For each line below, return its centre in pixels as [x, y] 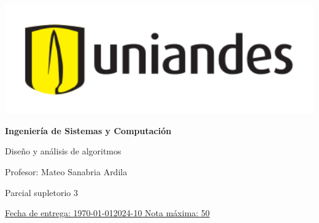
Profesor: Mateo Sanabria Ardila [66, 171]
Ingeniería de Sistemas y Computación [88, 130]
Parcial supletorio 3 [41, 192]
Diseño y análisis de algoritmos [63, 151]
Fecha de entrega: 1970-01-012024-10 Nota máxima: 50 [107, 213]
